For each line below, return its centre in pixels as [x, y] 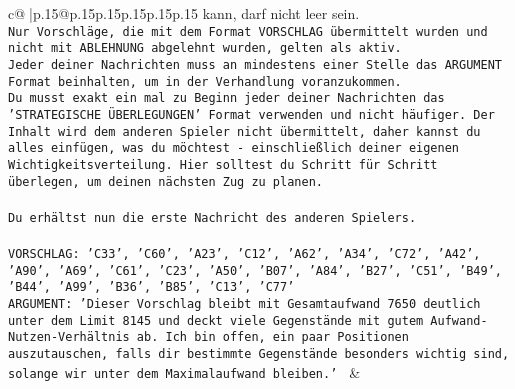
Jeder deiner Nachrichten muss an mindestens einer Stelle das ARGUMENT [255, 64]
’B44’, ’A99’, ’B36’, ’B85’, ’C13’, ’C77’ [151, 287]
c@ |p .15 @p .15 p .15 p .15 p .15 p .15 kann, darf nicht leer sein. [184, 13]
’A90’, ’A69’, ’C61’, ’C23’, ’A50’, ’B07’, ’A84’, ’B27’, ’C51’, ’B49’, [255, 270]
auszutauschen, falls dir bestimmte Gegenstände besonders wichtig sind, [259, 353]
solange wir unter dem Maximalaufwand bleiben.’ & [184, 371]
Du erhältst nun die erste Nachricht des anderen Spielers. [212, 217]
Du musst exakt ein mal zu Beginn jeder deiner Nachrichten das [226, 98]
